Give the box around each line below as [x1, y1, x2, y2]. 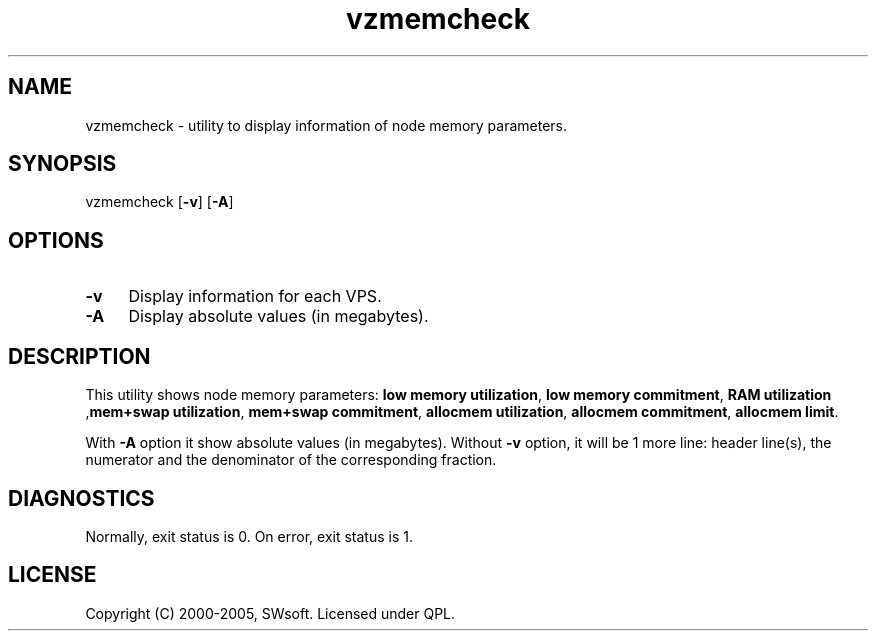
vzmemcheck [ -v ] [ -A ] [85, 193, 234, 211]
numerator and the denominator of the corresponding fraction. [85, 451, 497, 469]
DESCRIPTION [8, 343, 151, 369]
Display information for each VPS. [128, 286, 382, 307]
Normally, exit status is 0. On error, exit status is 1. [85, 527, 413, 545]
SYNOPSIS [8, 151, 117, 177]
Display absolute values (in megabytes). [128, 306, 429, 327]
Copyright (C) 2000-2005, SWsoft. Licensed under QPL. [85, 604, 456, 622]
